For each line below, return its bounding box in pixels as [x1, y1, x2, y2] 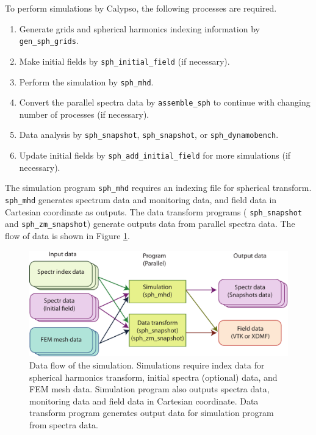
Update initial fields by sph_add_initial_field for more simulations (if [19, 149, 291, 162]
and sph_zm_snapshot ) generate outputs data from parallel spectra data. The [5, 217, 295, 230]
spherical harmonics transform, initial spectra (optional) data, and [29, 370, 278, 383]
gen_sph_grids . [19, 34, 79, 47]
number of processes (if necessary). [19, 107, 149, 120]
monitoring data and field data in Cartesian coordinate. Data [29, 394, 259, 407]
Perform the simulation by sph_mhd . [19, 75, 154, 88]
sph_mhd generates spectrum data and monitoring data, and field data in [5, 193, 277, 206]
